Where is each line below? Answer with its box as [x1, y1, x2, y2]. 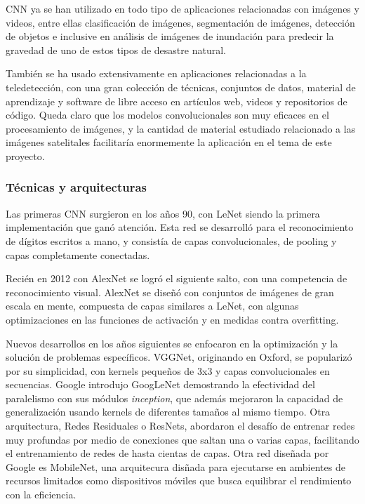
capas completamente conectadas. [6, 247, 150, 262]
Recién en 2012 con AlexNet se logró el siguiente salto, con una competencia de [6, 271, 347, 286]
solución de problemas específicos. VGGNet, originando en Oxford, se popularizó [6, 350, 352, 364]
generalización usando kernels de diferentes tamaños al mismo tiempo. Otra [6, 404, 331, 419]
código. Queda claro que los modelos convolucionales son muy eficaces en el [6, 107, 329, 122]
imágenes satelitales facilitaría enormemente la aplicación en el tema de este [6, 135, 332, 150]
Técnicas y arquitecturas [6, 178, 147, 196]
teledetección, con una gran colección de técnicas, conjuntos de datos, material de [6, 79, 356, 94]
